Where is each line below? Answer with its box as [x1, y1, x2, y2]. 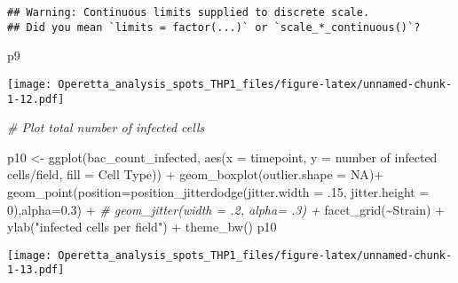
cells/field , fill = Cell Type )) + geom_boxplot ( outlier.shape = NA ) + [7, 165, 384, 184]
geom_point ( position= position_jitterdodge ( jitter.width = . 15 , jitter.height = [7, 183, 430, 200]
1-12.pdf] [7, 92, 65, 106]
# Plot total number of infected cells [7, 118, 205, 137]
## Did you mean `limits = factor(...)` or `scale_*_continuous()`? [7, 20, 421, 34]
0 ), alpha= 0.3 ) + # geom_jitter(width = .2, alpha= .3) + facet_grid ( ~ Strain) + [7, 200, 446, 218]
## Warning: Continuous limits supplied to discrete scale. [7, 6, 370, 19]
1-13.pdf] [7, 263, 65, 277]
